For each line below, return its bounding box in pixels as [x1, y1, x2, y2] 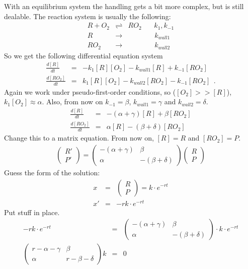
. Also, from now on [42, 96, 103, 107]
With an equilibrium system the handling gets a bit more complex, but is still [4, 1, 244, 12]
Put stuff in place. [4, 207, 60, 217]
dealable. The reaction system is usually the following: [4, 11, 171, 21]
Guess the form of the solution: [4, 167, 100, 177]
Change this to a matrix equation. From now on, [4, 132, 154, 143]
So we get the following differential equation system [4, 50, 163, 60]
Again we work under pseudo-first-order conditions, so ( [4, 86, 176, 97]
